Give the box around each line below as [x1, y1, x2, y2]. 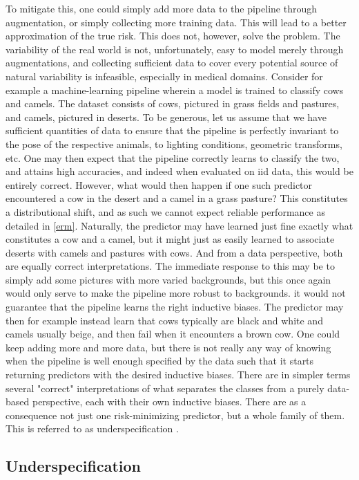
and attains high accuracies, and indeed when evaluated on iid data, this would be [6, 164, 353, 178]
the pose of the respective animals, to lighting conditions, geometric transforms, [6, 136, 342, 151]
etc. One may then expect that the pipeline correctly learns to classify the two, [6, 150, 340, 165]
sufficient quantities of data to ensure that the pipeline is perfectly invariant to [6, 123, 339, 138]
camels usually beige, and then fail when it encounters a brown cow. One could [6, 326, 340, 341]
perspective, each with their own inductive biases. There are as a [32, 394, 307, 409]
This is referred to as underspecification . [6, 421, 179, 436]
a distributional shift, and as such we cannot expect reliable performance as [6, 204, 325, 219]
